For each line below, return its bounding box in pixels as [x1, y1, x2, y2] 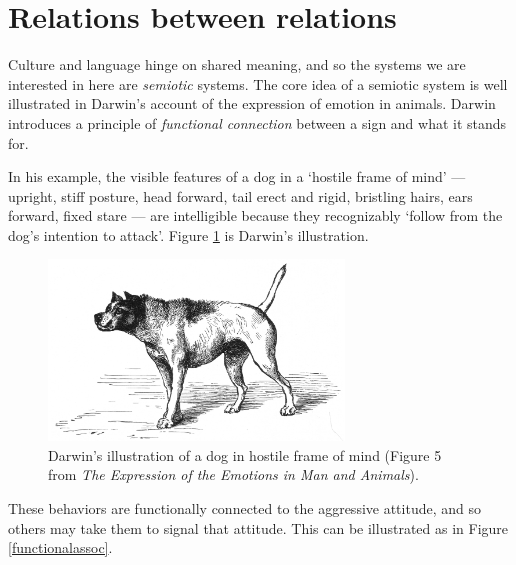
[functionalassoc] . [8, 537, 113, 558]
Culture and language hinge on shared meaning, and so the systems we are [8, 54, 466, 75]
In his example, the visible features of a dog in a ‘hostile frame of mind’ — [8, 166, 466, 187]
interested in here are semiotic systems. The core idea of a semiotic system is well [8, 73, 508, 94]
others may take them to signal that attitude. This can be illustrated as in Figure [8, 517, 509, 538]
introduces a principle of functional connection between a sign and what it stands [8, 112, 507, 133]
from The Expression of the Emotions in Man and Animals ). [48, 464, 419, 485]
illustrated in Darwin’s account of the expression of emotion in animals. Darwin [8, 93, 496, 114]
